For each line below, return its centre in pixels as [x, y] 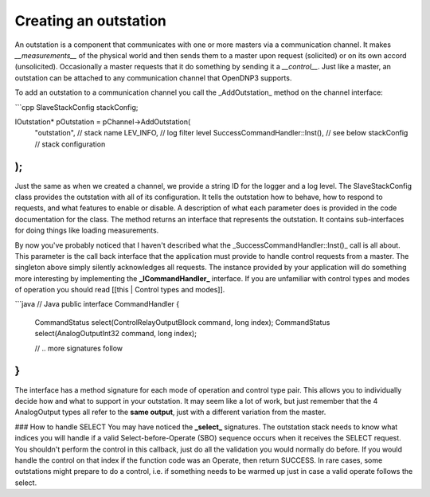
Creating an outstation [90, 21]
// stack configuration [70, 144]
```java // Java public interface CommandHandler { [97, 304]
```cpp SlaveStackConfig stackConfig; [76, 107]
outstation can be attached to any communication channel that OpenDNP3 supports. [153, 78]
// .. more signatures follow [79, 348]
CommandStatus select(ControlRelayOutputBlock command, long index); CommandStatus [182, 322]
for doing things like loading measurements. [87, 230]
